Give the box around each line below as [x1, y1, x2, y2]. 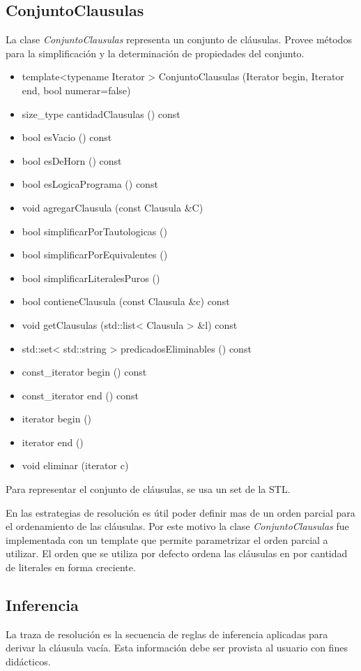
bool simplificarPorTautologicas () [22, 223, 167, 238]
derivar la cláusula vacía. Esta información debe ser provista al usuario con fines [6, 640, 348, 655]
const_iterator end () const [22, 388, 139, 402]
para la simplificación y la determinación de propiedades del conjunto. [6, 45, 305, 60]
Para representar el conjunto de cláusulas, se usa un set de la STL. [6, 482, 291, 496]
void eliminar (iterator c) [22, 458, 129, 473]
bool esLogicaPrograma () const [22, 177, 158, 191]
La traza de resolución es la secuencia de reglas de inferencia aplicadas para [6, 626, 328, 641]
